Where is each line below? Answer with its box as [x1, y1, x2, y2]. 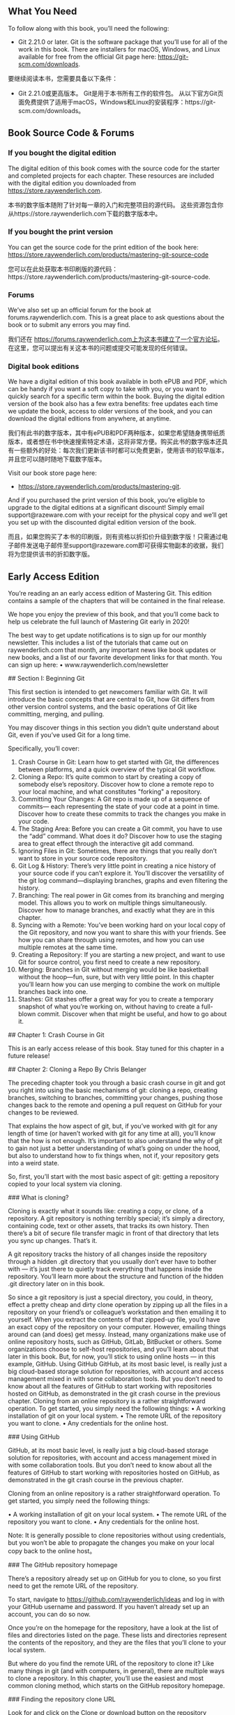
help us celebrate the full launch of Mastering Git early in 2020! [8, 617, 190, 626]
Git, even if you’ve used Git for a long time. [8, 731, 131, 739]
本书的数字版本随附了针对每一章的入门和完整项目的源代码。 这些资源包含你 [8, 200, 224, 209]
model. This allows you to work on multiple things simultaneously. [17, 899, 207, 907]
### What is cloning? [8, 1193, 69, 1202]
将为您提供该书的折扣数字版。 [8, 550, 93, 559]
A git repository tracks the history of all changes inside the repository [8, 1250, 207, 1258]
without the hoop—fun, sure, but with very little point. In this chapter [17, 973, 215, 981]
